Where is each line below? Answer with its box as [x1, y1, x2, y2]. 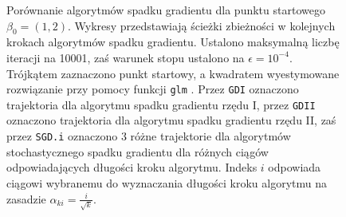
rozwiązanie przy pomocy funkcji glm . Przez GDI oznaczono [6, 81, 299, 97]
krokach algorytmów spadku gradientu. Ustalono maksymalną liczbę [6, 34, 340, 50]
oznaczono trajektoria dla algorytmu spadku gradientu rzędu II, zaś [6, 112, 336, 128]
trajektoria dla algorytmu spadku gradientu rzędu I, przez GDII [6, 96, 316, 112]
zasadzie [6, 190, 46, 207]
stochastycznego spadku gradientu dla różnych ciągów [6, 143, 269, 160]
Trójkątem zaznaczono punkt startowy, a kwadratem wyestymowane [6, 65, 340, 81]
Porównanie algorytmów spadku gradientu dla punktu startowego [6, 2, 325, 18]
